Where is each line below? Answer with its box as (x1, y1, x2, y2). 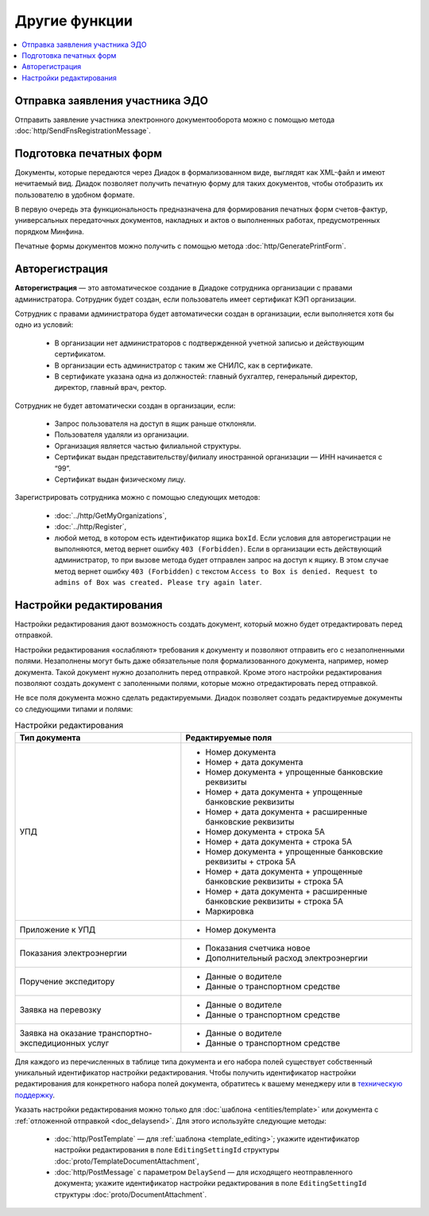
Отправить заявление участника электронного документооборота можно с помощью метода (14, 115, 335, 124)
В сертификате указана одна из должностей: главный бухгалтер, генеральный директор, (54, 371, 357, 381)
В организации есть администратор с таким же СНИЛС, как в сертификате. (54, 361, 313, 370)
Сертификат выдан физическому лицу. (54, 474, 186, 485)
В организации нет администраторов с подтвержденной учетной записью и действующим (54, 338, 365, 348)
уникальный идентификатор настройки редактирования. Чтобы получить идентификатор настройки (14, 1067, 357, 1078)
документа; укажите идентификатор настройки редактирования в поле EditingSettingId (54, 1179, 367, 1188)
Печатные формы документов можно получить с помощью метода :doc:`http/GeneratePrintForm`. (14, 241, 346, 251)
